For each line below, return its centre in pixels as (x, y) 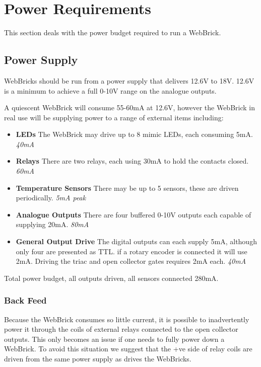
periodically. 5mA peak (51, 198)
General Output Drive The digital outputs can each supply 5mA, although (136, 241)
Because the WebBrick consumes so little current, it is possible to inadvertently (127, 319)
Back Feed (25, 300)
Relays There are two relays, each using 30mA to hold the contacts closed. (132, 161)
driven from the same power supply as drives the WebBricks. (98, 359)
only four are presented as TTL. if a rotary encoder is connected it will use (132, 251)
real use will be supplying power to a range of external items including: (114, 117)
